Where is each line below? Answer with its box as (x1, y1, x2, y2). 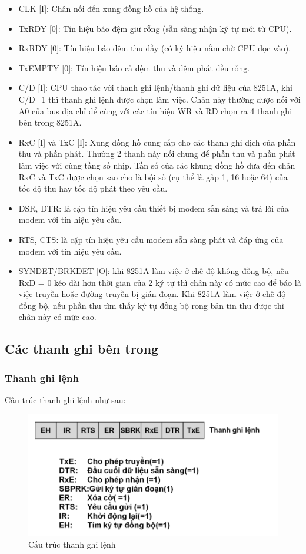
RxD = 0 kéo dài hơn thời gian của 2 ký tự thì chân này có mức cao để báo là (18, 276, 301, 288)
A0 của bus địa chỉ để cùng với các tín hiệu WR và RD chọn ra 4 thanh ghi (18, 104, 292, 117)
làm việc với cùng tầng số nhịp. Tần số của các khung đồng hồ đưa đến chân (18, 159, 295, 171)
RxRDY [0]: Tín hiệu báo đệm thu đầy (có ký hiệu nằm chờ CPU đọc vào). (18, 42, 291, 54)
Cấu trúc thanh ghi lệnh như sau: (5, 394, 126, 406)
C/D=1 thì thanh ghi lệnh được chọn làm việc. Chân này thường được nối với (18, 93, 301, 105)
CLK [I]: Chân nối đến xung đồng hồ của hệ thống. (18, 2, 204, 14)
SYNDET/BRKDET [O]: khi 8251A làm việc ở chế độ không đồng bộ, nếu (18, 265, 289, 277)
